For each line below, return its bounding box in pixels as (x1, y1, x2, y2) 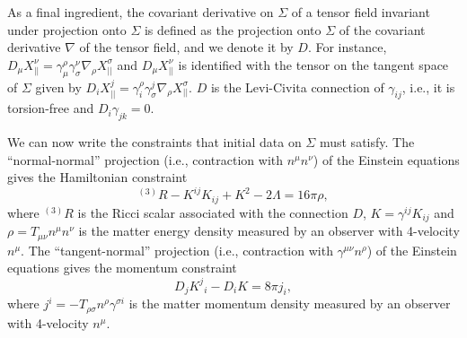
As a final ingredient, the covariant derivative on (7, 3, 274, 21)
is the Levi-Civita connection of (210, 77, 384, 96)
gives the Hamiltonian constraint (7, 168, 188, 186)
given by (35, 77, 82, 96)
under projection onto (7, 20, 127, 39)
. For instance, (307, 38, 387, 56)
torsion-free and (7, 99, 94, 117)
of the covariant (339, 20, 426, 39)
